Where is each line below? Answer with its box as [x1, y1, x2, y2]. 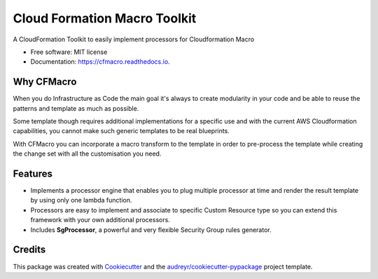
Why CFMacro [13, 76, 77, 88]
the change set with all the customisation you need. [13, 149, 162, 158]
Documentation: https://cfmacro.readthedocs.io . [30, 57, 171, 66]
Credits [13, 244, 46, 256]
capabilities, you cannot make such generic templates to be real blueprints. [13, 127, 230, 135]
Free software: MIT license [30, 48, 108, 56]
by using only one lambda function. [30, 196, 132, 205]
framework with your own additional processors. [30, 216, 171, 224]
